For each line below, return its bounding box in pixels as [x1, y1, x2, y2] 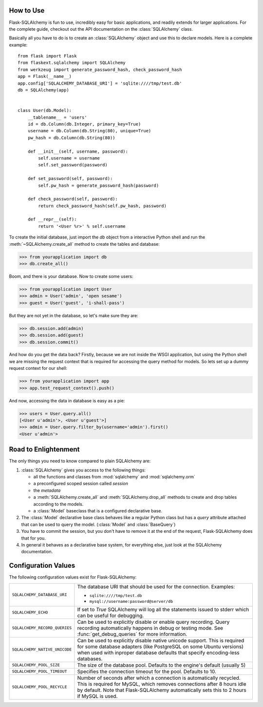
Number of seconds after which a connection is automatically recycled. [77, 674, 241, 681]
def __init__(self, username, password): [27, 148, 129, 154]
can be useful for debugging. [77, 612, 144, 619]
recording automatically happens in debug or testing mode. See [77, 624, 224, 631]
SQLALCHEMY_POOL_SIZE [12, 662, 60, 668]
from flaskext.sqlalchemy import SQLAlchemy [18, 60, 126, 66]
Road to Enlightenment [9, 445, 80, 453]
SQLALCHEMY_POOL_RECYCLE [12, 684, 67, 689]
